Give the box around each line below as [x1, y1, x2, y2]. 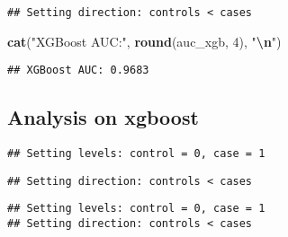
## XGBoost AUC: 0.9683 [7, 64, 149, 77]
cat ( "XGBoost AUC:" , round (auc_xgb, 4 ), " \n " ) [7, 31, 282, 50]
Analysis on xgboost [7, 103, 199, 131]
